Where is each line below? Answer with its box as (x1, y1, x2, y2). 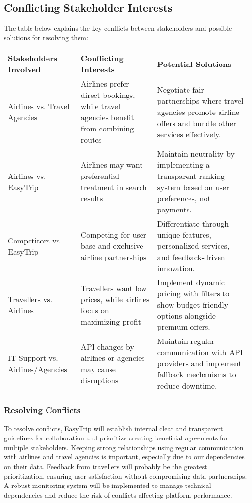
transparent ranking (157, 170, 225, 182)
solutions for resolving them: (4, 32, 88, 42)
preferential (80, 170, 120, 182)
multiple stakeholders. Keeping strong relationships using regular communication (4, 442, 244, 452)
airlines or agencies (80, 352, 145, 363)
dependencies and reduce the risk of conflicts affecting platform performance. (4, 489, 232, 500)
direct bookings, (80, 89, 135, 101)
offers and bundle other (157, 117, 236, 129)
